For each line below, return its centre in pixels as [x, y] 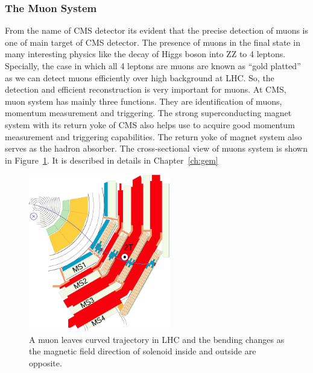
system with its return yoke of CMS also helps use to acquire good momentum [150, 124]
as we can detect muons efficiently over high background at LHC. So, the [140, 77]
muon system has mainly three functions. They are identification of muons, [144, 101]
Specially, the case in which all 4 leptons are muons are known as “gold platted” [153, 66]
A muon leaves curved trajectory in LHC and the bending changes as [157, 339]
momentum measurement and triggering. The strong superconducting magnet [148, 113]
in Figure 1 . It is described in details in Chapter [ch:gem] [112, 160]
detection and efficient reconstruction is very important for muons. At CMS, [146, 89]
